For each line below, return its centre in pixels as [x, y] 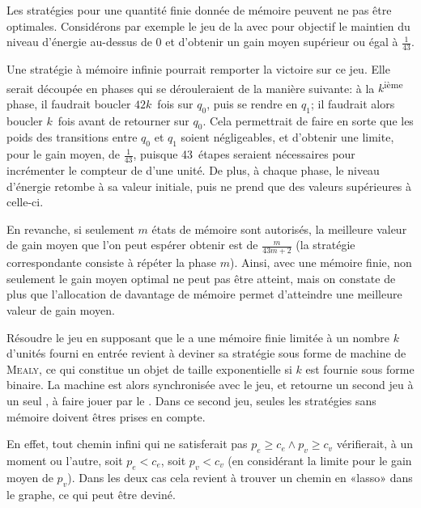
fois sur [175, 103]
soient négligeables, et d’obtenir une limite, [287, 137]
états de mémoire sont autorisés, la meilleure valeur [279, 229]
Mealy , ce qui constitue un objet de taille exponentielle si [149, 368]
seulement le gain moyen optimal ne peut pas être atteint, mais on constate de [201, 278]
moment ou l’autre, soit [65, 461]
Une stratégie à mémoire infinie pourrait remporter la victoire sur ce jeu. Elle [198, 69]
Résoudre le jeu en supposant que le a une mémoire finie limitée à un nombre [198, 337]
